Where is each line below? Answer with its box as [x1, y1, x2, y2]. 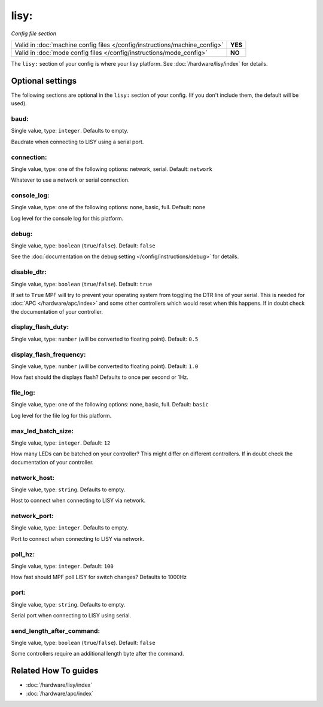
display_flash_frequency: [11, 350, 86, 359]
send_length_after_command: [11, 626, 100, 635]
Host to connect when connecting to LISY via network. [11, 497, 146, 504]
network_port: [11, 512, 54, 520]
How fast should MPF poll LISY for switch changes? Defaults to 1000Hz [11, 574, 187, 581]
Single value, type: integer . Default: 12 [11, 439, 111, 446]
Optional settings [11, 75, 77, 86]
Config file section [11, 30, 57, 37]
